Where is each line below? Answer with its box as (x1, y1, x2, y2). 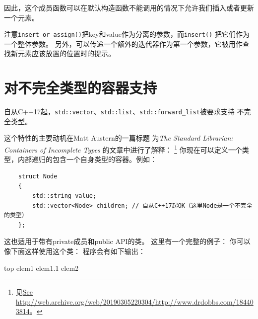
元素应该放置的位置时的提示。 (17, 48, 115, 59)
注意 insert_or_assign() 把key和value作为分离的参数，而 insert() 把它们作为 (4, 29, 250, 39)
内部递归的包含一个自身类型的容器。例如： (17, 154, 157, 164)
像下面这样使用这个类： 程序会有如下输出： (4, 246, 145, 256)
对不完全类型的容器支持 (4, 78, 157, 98)
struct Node (18, 172, 58, 180)
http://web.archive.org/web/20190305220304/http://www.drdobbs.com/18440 (15, 296, 254, 307)
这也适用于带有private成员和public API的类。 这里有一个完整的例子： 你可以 (4, 236, 251, 246)
